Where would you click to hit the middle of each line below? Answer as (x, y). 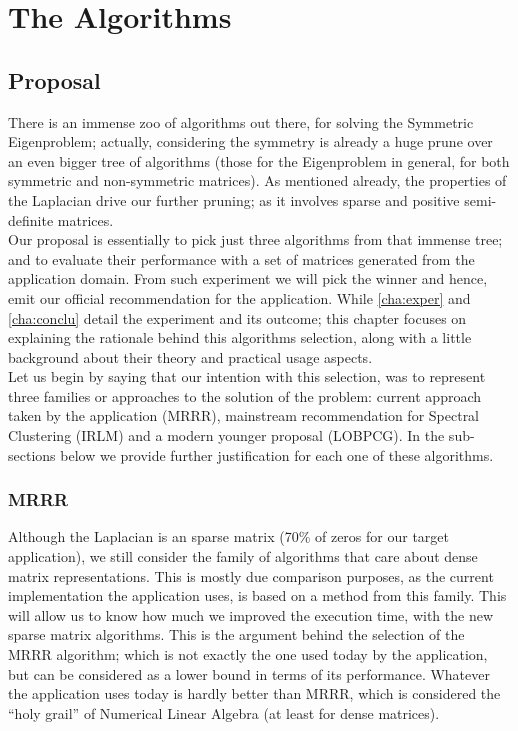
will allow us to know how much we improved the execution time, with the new (251, 614)
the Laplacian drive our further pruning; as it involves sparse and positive (234, 199)
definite (31, 219)
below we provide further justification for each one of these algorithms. (277, 454)
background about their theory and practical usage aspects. (190, 356)
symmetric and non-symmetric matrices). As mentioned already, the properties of (257, 180)
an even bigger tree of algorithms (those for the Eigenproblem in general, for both (259, 160)
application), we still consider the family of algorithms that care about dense (243, 556)
